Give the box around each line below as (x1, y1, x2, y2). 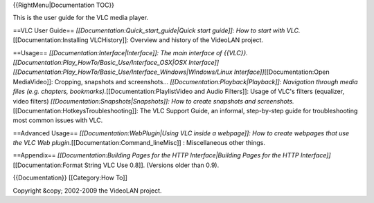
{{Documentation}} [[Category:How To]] (12, 173, 128, 182)
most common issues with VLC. (12, 116, 103, 124)
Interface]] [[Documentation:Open (233, 68, 330, 76)
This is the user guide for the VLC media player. (12, 14, 149, 22)
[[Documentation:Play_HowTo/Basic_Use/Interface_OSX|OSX (12, 58, 187, 66)
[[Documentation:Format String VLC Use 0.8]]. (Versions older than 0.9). (12, 161, 220, 169)
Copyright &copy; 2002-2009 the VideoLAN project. (12, 186, 162, 195)
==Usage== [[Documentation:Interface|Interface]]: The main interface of (12, 48, 223, 57)
